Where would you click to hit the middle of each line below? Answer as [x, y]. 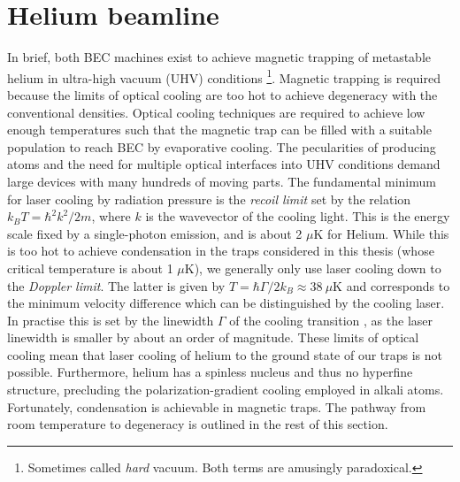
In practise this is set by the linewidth [111, 320]
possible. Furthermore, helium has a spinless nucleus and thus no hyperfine [210, 372]
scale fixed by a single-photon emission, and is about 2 [155, 233]
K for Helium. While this [381, 233]
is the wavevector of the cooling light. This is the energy [298, 216]
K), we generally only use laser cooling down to [313, 268]
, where [111, 216]
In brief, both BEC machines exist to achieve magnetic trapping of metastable [219, 57]
